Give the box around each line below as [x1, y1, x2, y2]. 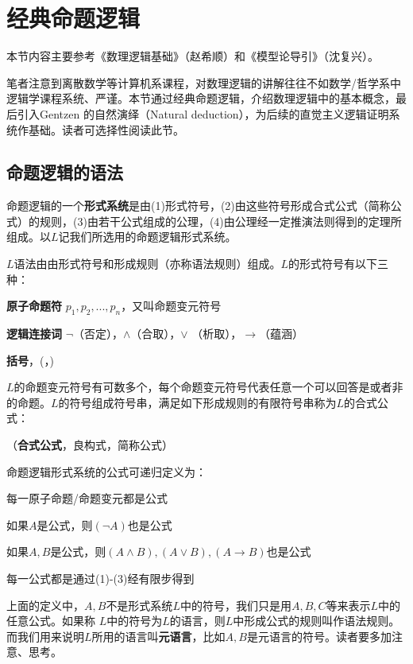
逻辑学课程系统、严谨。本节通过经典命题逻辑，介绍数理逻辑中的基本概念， [6, 90, 396, 107]
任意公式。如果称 [6, 612, 95, 629]
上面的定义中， [6, 596, 84, 613]
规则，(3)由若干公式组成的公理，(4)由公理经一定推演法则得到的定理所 [39, 212, 402, 229]
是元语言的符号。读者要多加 [246, 627, 392, 644]
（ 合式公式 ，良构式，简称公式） [6, 437, 173, 453]
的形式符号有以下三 [288, 255, 389, 272]
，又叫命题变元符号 [121, 297, 222, 314]
